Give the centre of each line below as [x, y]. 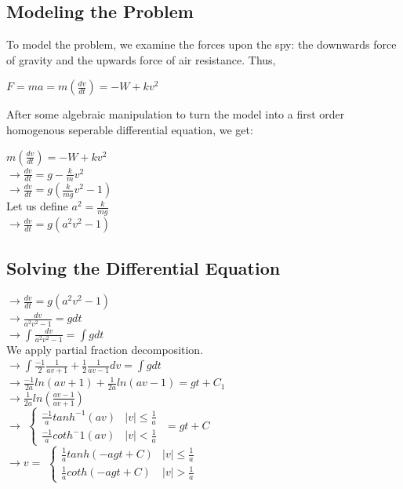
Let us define [37, 206]
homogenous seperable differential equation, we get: [130, 129]
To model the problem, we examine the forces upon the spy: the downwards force [201, 44]
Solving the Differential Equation [143, 267]
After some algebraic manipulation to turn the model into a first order [176, 114]
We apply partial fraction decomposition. [105, 349]
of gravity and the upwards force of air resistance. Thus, [141, 59]
